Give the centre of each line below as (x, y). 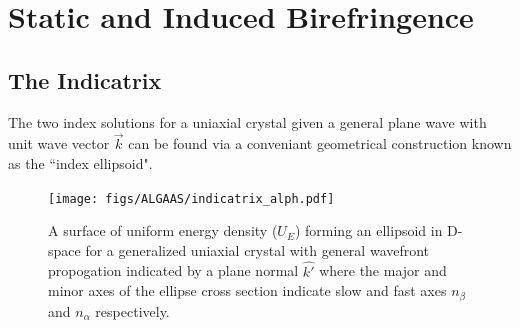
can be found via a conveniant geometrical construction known (320, 143)
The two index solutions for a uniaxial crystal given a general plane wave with (247, 121)
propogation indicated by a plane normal (173, 270)
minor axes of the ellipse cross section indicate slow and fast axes (247, 290)
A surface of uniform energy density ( (163, 230)
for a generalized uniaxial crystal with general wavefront (257, 249)
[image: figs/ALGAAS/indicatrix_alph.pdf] (191, 198)
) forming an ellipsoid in (368, 230)
